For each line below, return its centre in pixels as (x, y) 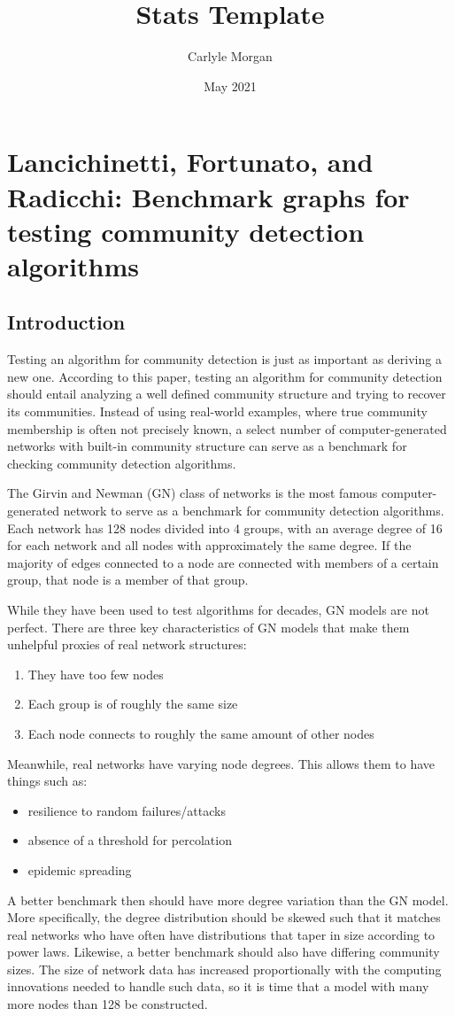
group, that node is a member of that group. (128, 580)
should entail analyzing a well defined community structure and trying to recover (227, 394)
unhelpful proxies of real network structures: (127, 644)
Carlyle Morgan (230, 56)
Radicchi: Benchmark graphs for (208, 196)
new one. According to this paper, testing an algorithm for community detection (225, 376)
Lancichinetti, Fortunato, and (190, 162)
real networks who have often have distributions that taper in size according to (221, 934)
